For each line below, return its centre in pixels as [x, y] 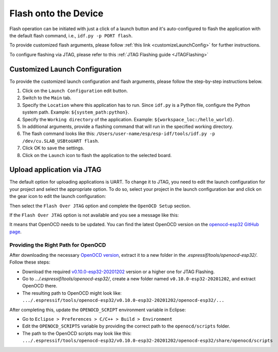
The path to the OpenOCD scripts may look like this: [77, 333]
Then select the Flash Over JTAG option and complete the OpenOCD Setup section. [100, 206]
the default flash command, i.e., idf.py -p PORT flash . [71, 35]
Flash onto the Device [56, 13]
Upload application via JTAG [55, 170]
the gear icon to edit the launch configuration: [58, 196]
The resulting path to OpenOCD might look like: [72, 293]
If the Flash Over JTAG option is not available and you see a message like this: [94, 215]
